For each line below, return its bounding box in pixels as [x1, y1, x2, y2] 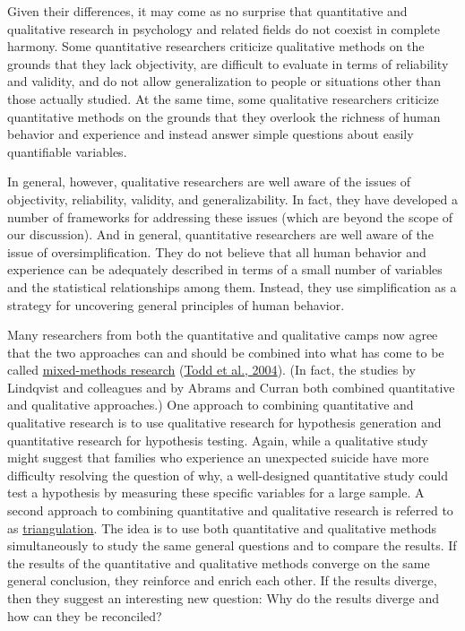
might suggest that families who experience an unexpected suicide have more [7, 448, 429, 467]
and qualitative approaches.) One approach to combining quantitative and [7, 395, 414, 414]
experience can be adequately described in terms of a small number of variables [7, 260, 443, 279]
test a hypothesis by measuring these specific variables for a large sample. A [7, 483, 425, 502]
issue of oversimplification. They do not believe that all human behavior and [7, 242, 426, 261]
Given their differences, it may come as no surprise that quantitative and [7, 2, 408, 20]
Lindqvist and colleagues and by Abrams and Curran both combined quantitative [7, 377, 455, 396]
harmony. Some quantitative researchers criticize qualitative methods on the [7, 37, 425, 56]
